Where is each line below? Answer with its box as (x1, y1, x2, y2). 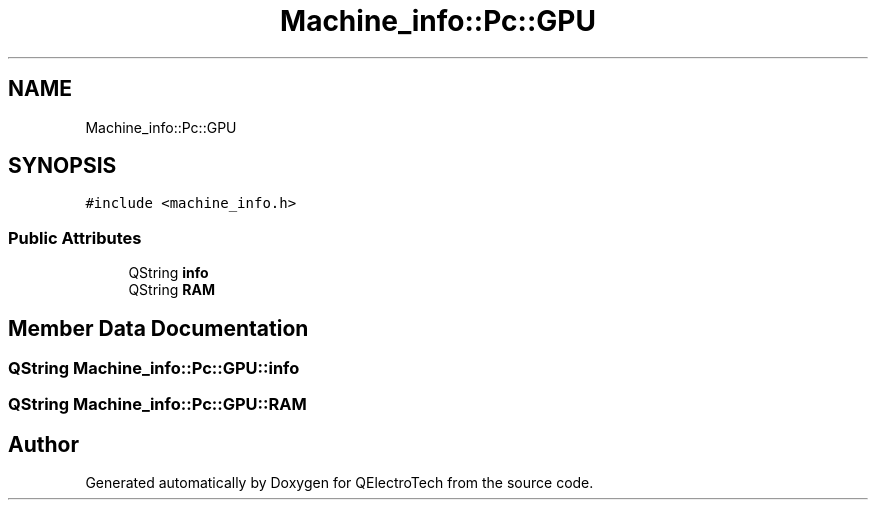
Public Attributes (8, 227, 142, 248)
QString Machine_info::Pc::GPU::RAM (8, 394, 307, 415)
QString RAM (128, 281, 215, 299)
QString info (128, 264, 209, 282)
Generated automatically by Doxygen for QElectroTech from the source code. (85, 474, 594, 492)
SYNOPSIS (8, 153, 117, 179)
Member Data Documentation (8, 315, 309, 341)
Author (8, 431, 79, 457)
